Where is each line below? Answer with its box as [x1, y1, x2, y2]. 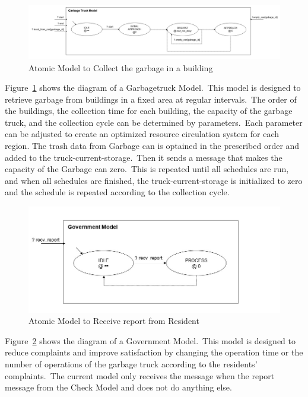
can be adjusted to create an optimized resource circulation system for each [5, 128, 280, 140]
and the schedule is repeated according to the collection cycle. [5, 186, 230, 198]
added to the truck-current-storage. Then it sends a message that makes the [5, 151, 282, 163]
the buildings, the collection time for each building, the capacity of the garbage [5, 104, 293, 117]
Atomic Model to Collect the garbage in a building [28, 61, 213, 74]
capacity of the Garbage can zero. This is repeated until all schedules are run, [5, 163, 289, 175]
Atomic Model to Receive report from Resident [28, 315, 199, 327]
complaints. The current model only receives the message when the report [5, 369, 275, 382]
